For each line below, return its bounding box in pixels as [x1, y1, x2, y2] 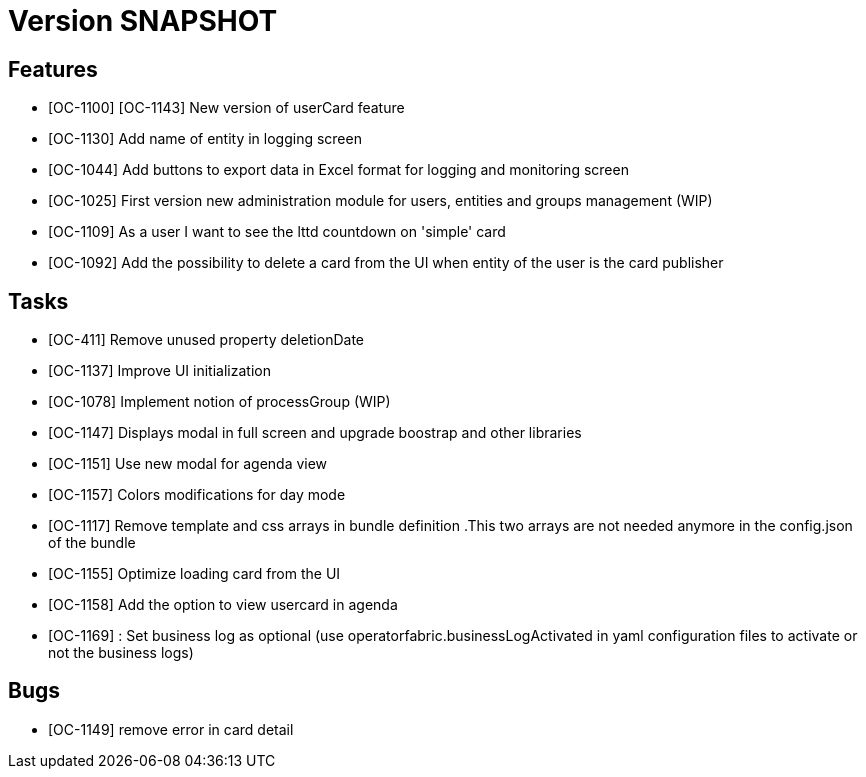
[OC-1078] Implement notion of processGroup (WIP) [48, 393, 391, 411]
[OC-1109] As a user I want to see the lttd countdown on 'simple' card [48, 223, 506, 241]
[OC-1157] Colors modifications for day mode [48, 486, 346, 504]
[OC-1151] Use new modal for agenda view [48, 455, 328, 473]
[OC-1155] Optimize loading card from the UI [48, 565, 341, 583]
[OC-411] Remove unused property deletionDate [48, 331, 364, 349]
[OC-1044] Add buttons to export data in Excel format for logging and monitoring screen [48, 161, 629, 179]
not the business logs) [48, 644, 194, 662]
